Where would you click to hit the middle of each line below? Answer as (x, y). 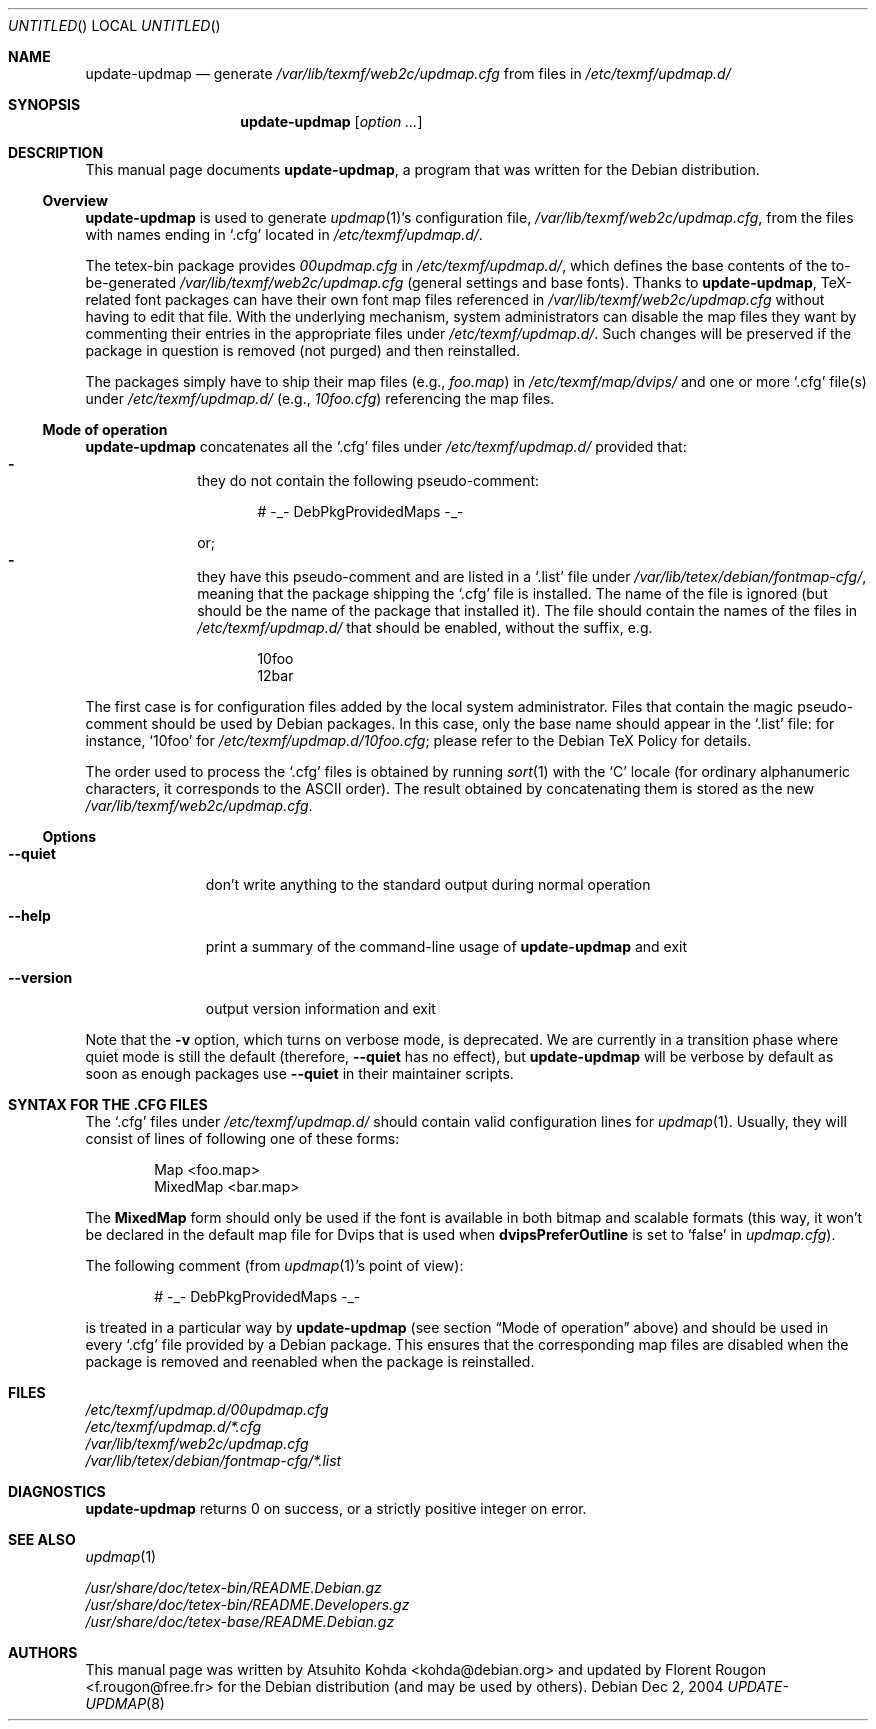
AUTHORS (43, 1652)
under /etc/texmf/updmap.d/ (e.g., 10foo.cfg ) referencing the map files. (320, 398)
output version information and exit (320, 1008)
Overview (75, 200)
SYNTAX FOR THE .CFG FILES (108, 1104)
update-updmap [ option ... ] (331, 121)
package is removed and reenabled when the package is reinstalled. (310, 1361)
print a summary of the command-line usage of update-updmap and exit (446, 946)
